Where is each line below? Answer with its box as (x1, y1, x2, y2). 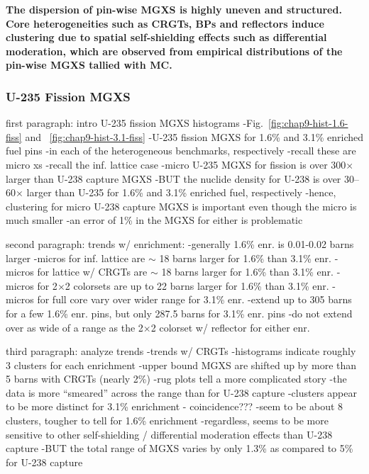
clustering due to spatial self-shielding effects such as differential (6, 30, 327, 45)
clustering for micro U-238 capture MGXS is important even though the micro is (6, 198, 357, 213)
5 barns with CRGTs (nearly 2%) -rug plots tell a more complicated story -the (6, 371, 347, 386)
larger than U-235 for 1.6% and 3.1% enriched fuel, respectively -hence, (26, 185, 336, 200)
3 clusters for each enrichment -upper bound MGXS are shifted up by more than (6, 357, 357, 372)
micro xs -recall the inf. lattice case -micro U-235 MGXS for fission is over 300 (6, 157, 346, 171)
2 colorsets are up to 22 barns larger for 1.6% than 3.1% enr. (65, 278, 329, 293)
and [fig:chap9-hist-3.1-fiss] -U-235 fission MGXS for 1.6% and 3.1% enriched (25, 129, 363, 144)
